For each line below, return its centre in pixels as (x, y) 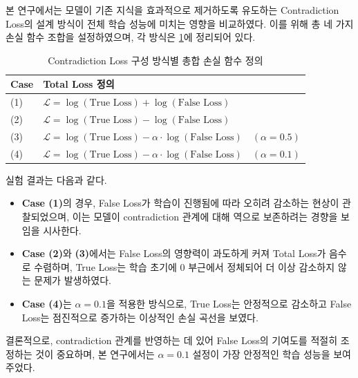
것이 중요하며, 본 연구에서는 (95, 353)
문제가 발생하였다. (73, 280)
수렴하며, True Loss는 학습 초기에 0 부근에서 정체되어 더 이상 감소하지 (185, 266)
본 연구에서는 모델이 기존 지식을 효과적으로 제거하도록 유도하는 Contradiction (172, 10)
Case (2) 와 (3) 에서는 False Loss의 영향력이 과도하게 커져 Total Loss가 (174, 253)
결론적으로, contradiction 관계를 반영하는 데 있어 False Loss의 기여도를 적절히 (172, 340)
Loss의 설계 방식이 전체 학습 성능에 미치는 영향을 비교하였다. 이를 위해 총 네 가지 (180, 23)
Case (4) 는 (47, 303)
